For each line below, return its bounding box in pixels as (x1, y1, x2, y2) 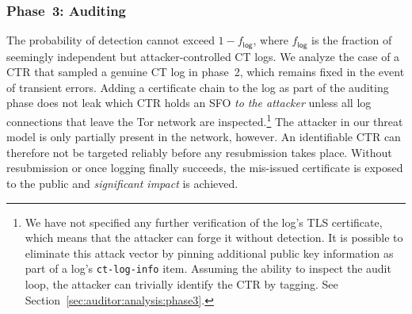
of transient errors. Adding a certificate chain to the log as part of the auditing (6, 78, 389, 95)
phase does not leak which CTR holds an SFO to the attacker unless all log (6, 94, 372, 111)
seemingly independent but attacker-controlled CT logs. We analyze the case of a (6, 48, 400, 64)
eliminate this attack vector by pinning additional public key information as (25, 244, 394, 261)
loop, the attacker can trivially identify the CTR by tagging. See (25, 276, 338, 293)
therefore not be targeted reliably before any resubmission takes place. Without (6, 144, 392, 160)
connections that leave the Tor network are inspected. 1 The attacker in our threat (6, 111, 403, 129)
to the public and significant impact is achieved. (6, 175, 238, 192)
